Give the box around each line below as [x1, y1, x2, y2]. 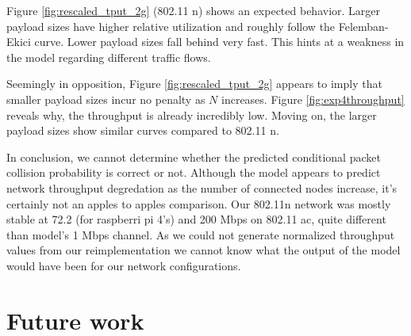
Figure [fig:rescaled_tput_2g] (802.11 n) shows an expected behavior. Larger [6, 2, 381, 18]
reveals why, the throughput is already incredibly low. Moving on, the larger [6, 106, 377, 123]
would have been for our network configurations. [6, 257, 241, 273]
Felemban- [338, 17, 389, 34]
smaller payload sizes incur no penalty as [6, 90, 205, 107]
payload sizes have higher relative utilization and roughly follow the [6, 17, 336, 34]
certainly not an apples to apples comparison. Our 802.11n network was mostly [6, 195, 391, 212]
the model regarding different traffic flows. [6, 48, 211, 65]
